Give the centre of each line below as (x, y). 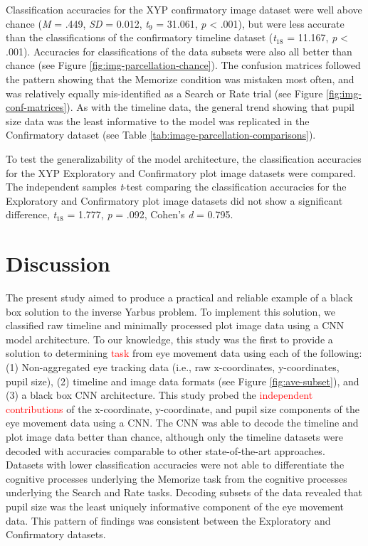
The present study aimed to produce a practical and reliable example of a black (179, 298)
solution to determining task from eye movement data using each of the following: (184, 353)
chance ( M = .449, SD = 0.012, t (77, 23)
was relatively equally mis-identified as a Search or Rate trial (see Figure (164, 93)
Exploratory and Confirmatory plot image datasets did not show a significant (174, 200)
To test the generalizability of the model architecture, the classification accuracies (184, 158)
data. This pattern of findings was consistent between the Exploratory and (168, 520)
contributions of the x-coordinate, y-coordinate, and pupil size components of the (183, 408)
